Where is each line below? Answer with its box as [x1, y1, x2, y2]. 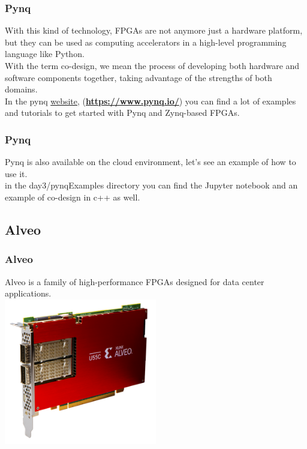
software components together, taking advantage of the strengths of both [5, 71, 272, 83]
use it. [5, 167, 28, 179]
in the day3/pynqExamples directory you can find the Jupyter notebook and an [5, 179, 298, 191]
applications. [5, 287, 52, 300]
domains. [5, 83, 38, 95]
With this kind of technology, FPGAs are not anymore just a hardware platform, [5, 24, 303, 37]
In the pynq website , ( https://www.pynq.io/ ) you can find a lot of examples [5, 94, 296, 107]
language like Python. [5, 47, 85, 60]
